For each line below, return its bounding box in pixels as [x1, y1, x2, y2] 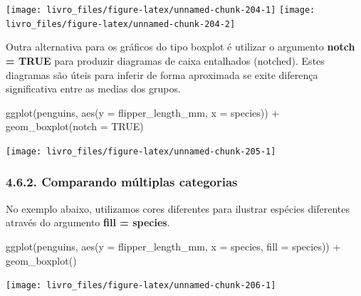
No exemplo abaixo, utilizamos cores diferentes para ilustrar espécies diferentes [6, 201, 350, 216]
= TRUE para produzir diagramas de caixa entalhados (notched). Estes [6, 53, 325, 68]
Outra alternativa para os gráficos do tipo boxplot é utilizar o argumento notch [6, 39, 355, 54]
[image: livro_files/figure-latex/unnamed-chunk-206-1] [6, 280, 276, 291]
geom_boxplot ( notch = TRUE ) [6, 119, 144, 134]
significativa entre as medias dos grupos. [6, 81, 181, 96]
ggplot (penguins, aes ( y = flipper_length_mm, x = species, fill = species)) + [6, 238, 341, 253]
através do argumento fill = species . [6, 215, 170, 230]
